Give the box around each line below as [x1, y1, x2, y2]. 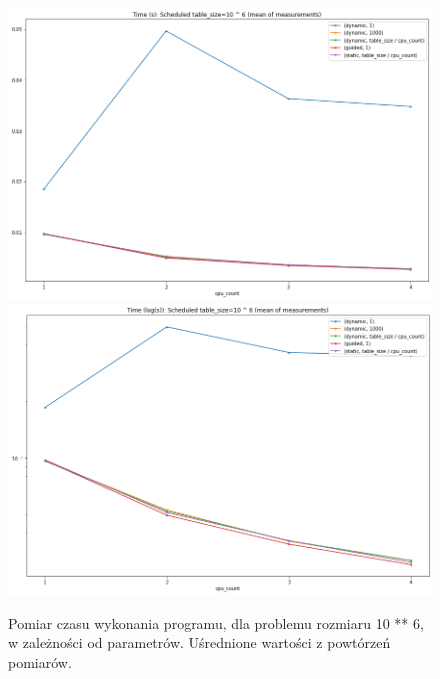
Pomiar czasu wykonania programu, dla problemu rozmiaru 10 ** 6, [8, 612, 424, 633]
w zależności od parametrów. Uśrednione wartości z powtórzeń [8, 632, 391, 653]
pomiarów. [8, 651, 72, 672]
